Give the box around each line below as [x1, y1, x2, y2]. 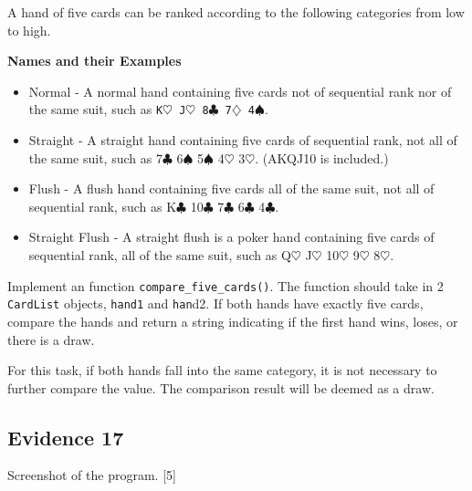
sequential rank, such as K [28, 196, 177, 215]
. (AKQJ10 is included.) [255, 148, 389, 167]
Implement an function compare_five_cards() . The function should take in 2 [7, 276, 444, 295]
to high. [7, 20, 51, 39]
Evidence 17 [7, 423, 124, 451]
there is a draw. [7, 329, 95, 349]
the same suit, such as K [28, 99, 163, 119]
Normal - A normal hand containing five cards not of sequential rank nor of [28, 81, 452, 100]
